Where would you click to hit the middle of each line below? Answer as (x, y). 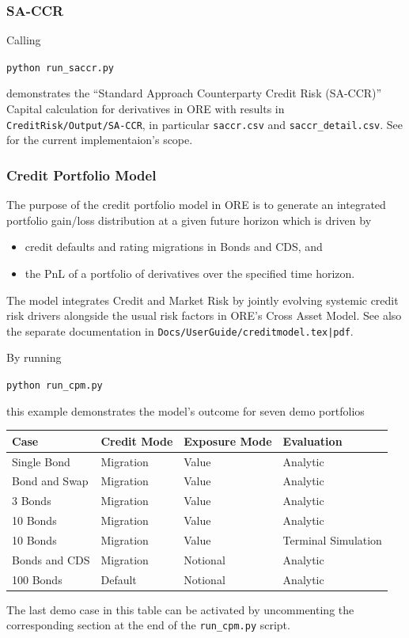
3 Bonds (32, 501)
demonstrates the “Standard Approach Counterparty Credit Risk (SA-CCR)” (194, 93)
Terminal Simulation (332, 539)
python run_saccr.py (61, 68)
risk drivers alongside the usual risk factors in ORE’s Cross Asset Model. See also (204, 315)
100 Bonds (37, 579)
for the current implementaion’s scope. (100, 140)
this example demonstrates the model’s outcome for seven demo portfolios (186, 410)
